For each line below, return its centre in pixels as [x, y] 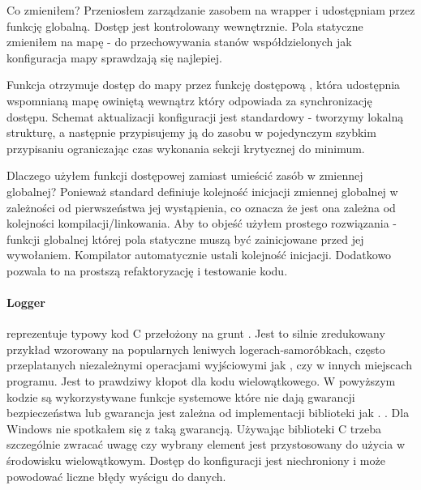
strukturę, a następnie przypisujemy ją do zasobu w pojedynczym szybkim [191, 132]
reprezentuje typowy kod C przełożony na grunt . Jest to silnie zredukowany [196, 333]
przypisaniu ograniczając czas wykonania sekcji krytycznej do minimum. [186, 148]
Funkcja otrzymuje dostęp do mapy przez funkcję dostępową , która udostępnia [204, 85]
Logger [26, 303]
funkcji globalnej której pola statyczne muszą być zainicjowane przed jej [185, 239]
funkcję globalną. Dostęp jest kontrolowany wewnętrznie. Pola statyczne [185, 26]
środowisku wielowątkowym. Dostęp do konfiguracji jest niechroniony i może [196, 460]
